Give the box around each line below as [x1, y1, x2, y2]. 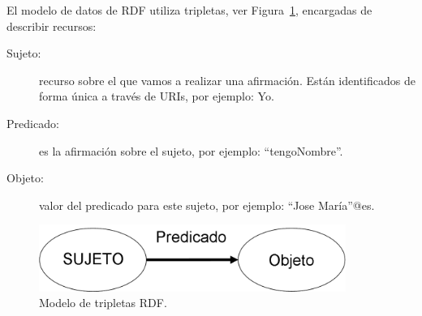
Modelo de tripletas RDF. [39, 294, 167, 311]
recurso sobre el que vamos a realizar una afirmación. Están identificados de [39, 71, 416, 88]
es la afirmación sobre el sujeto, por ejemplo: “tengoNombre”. [39, 142, 343, 159]
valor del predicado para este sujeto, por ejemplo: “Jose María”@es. [39, 196, 375, 213]
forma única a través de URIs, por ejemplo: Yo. [39, 88, 274, 105]
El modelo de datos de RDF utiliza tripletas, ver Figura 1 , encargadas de [6, 2, 372, 18]
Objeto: [6, 169, 44, 186]
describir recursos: [6, 17, 97, 34]
